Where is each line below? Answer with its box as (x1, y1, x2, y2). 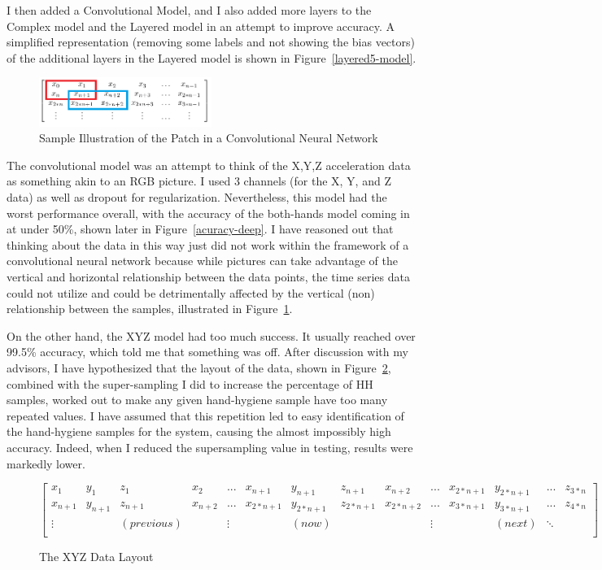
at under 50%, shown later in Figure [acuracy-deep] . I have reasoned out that (7, 220, 394, 237)
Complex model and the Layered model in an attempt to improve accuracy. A (7, 17, 395, 34)
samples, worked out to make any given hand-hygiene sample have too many (7, 391, 388, 408)
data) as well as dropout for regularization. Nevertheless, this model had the (7, 189, 387, 205)
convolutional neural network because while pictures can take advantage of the (7, 252, 398, 269)
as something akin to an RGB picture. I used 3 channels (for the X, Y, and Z (7, 172, 391, 189)
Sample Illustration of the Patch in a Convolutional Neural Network (39, 129, 378, 146)
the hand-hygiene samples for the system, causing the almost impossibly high (7, 423, 391, 440)
